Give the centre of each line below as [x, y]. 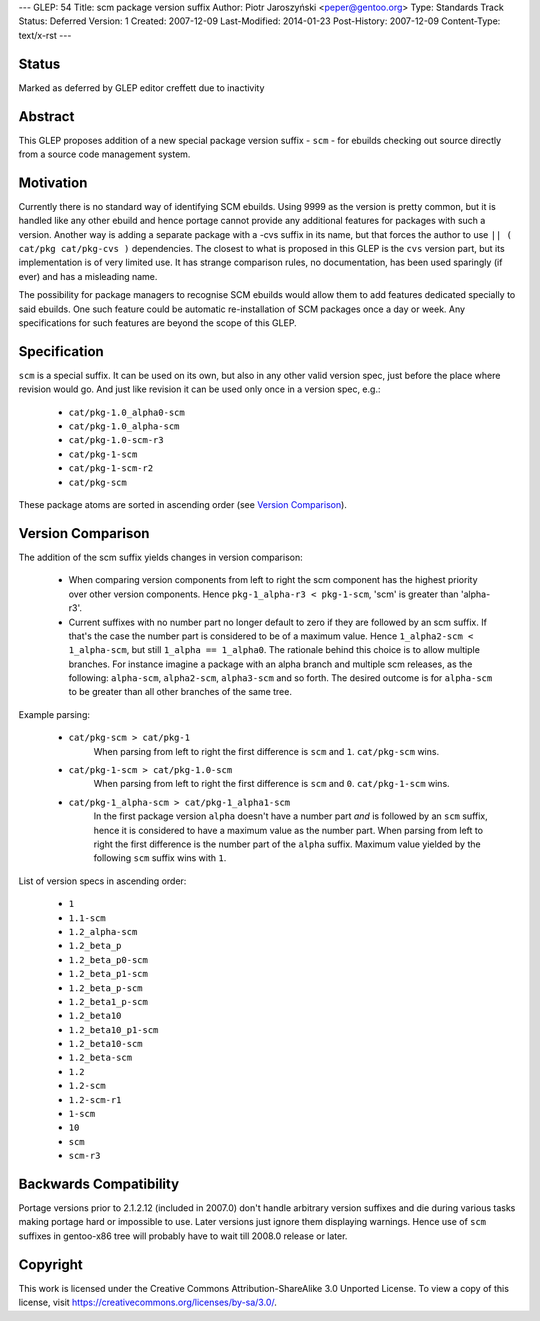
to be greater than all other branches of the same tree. [180, 692]
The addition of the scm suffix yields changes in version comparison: [161, 557]
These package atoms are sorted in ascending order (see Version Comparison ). [182, 505]
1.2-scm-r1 [95, 1099]
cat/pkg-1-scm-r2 [111, 468]
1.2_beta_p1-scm [108, 974]
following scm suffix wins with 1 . [160, 858]
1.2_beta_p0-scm [108, 959]
